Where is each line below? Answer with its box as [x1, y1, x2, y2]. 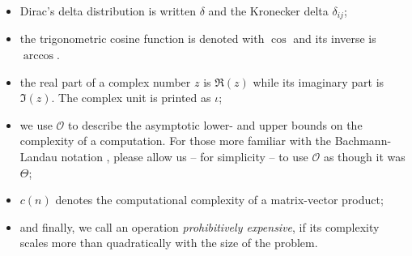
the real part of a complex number [19, 73, 191, 90]
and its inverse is [293, 30, 376, 47]
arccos [23, 50, 54, 62]
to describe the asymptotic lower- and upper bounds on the [68, 116, 363, 133]
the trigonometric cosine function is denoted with [19, 30, 265, 47]
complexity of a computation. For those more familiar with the [19, 132, 332, 149]
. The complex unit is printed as [51, 89, 211, 106]
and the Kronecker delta [208, 2, 329, 19]
